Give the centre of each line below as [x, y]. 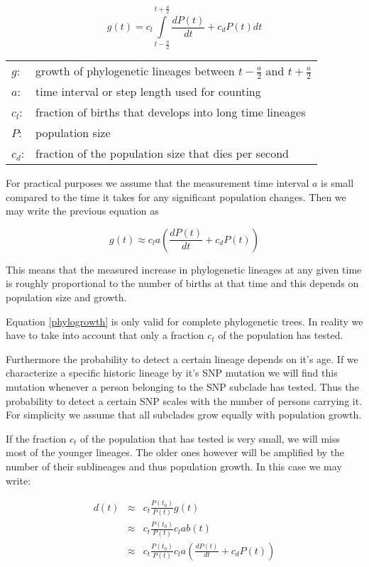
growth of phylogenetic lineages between [135, 70]
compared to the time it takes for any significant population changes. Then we [176, 196]
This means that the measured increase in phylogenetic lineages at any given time [184, 269]
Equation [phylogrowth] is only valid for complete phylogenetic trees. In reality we [184, 321]
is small [337, 183]
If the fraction [36, 438]
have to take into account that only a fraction [105, 335]
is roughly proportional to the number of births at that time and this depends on [182, 283]
